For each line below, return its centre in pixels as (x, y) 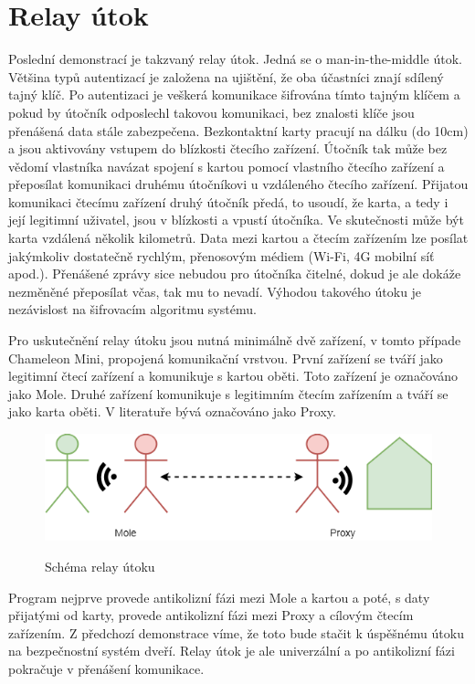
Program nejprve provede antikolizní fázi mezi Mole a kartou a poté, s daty (219, 597)
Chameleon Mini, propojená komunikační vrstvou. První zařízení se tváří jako (226, 358)
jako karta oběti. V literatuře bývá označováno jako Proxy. (172, 411)
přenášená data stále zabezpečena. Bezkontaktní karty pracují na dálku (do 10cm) (238, 130)
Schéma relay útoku (100, 566)
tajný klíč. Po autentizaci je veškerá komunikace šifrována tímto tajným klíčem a (234, 95)
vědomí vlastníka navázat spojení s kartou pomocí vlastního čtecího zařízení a (227, 166)
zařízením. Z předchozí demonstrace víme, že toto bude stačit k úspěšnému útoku (236, 632)
